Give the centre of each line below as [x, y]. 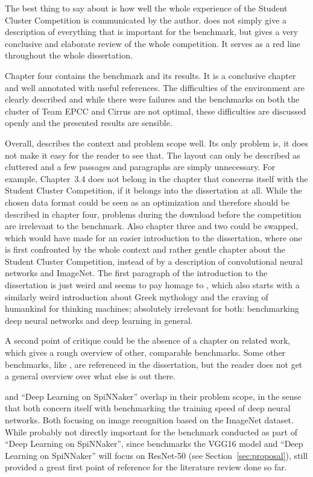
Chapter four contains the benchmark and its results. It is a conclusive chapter [150, 75]
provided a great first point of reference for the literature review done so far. [146, 467]
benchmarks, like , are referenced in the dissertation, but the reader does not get [154, 364]
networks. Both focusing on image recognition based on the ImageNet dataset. [149, 420]
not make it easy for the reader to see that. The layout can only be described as [153, 155]
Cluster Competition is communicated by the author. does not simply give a [146, 20]
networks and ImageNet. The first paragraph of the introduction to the [136, 273]
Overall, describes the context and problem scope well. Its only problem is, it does [157, 143]
